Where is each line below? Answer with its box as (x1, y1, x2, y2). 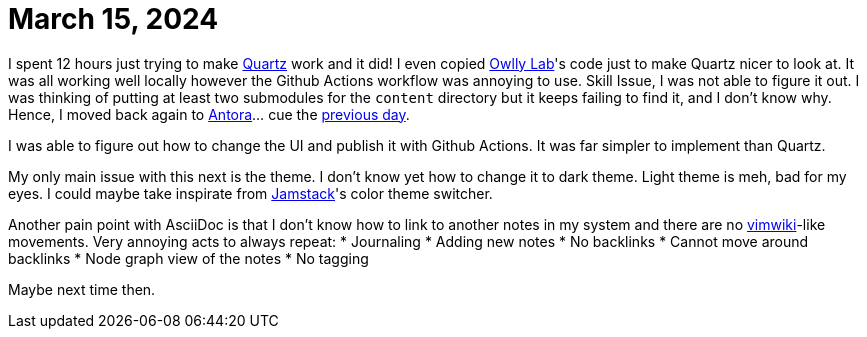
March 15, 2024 (8, 2, 219, 36)
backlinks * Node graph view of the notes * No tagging (8, 249, 369, 267)
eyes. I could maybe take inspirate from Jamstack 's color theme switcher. (8, 184, 493, 202)
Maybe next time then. (8, 280, 156, 298)
